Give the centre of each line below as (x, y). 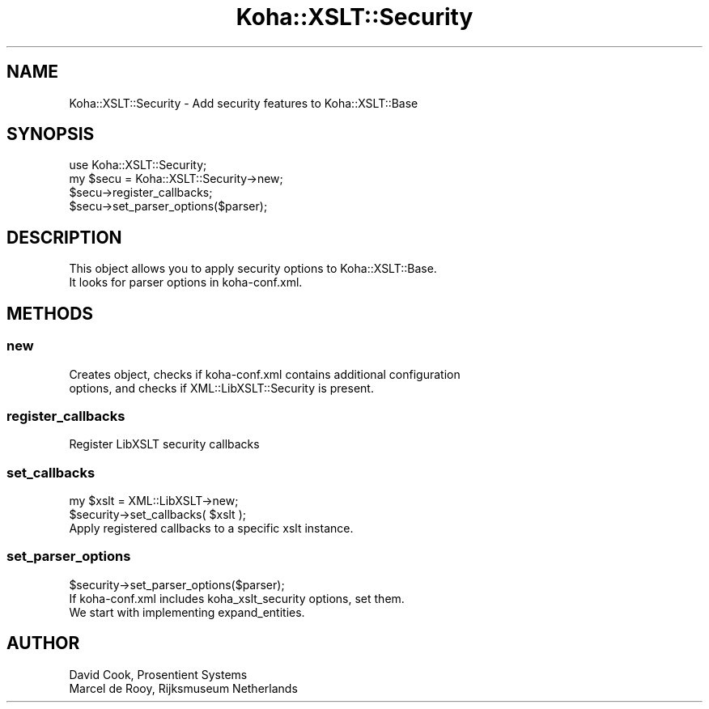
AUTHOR (43, 643)
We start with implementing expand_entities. (187, 612)
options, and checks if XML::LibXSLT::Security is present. (221, 388)
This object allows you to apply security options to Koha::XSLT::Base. (253, 269)
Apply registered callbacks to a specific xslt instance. (211, 528)
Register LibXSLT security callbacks (164, 444)
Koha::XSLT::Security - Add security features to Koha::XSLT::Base (244, 103)
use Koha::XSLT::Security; (138, 165)
